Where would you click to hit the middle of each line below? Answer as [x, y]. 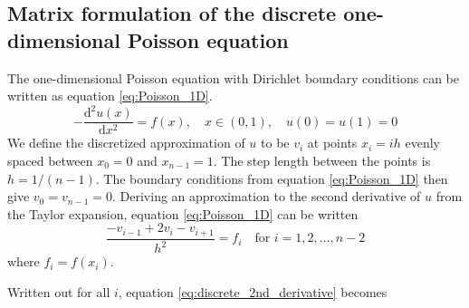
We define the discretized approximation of [126, 143]
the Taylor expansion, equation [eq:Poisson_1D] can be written [183, 213]
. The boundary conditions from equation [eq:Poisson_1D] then [272, 178]
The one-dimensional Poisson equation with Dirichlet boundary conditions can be [233, 77]
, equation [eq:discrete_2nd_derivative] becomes [253, 291]
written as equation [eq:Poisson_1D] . [110, 96]
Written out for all [59, 291]
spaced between [50, 160]
